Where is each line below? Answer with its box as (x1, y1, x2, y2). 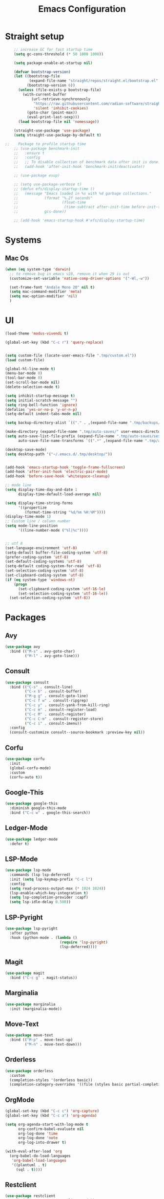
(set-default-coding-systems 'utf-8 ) (5, 559, 82, 564)
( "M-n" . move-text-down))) (24, 1042, 82, 1047)
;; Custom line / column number (5, 519, 71, 524)
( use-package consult (5, 680, 49, 685)
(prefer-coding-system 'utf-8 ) (5, 555, 69, 559)
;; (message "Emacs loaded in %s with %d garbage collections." (14, 191, 152, 196)
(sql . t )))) (16, 1167, 42, 1172)
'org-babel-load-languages (11, 1158, 67, 1163)
